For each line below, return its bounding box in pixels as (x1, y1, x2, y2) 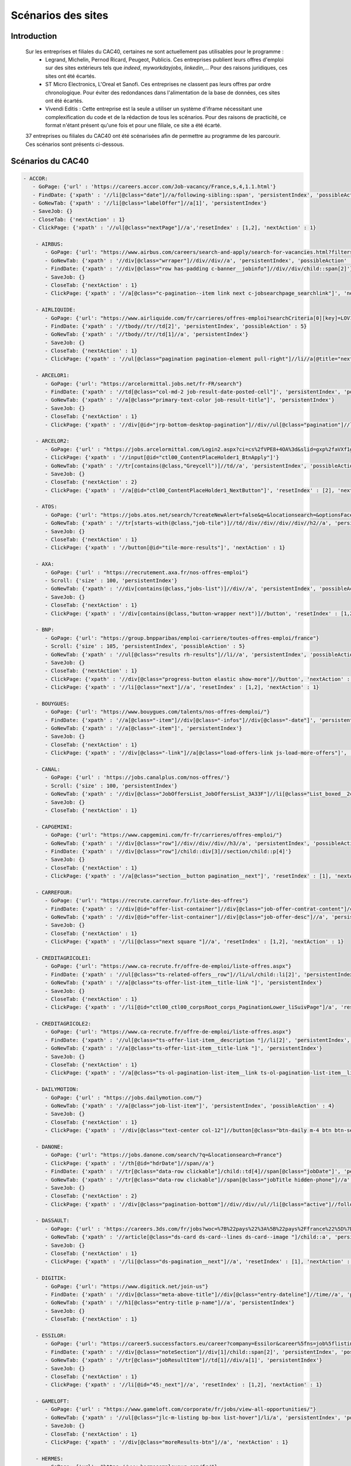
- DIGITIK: (35, 1275, 67, 1281)
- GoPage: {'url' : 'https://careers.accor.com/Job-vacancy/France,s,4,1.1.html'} (32, 184, 276, 190)
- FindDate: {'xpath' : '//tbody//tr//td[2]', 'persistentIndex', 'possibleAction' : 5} (44, 323, 307, 330)
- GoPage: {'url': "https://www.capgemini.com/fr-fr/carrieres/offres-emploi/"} (44, 832, 283, 839)
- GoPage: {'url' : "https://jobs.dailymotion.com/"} (44, 1094, 202, 1101)
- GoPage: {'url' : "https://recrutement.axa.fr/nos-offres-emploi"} (44, 569, 249, 576)
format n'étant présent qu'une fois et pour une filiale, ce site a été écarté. (45, 122, 222, 129)
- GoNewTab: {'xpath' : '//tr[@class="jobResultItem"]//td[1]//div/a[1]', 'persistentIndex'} (44, 1357, 323, 1363)
